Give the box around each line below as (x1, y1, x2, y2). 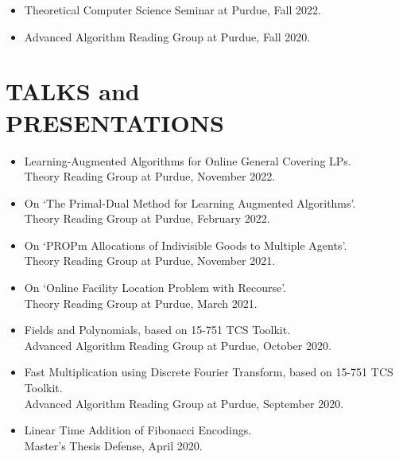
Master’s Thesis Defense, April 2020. (24, 437, 203, 453)
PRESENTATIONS (6, 106, 224, 138)
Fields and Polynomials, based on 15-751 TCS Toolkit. (24, 321, 291, 338)
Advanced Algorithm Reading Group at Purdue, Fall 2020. (24, 28, 311, 45)
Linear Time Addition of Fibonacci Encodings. (24, 422, 252, 438)
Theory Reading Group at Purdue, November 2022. (24, 168, 276, 185)
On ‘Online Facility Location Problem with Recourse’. (24, 279, 286, 296)
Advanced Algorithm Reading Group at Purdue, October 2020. (24, 336, 331, 353)
